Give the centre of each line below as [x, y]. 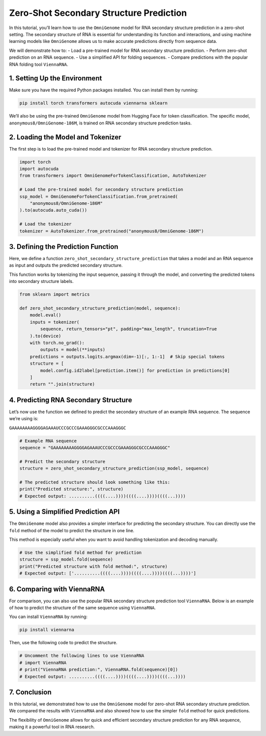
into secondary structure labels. [41, 281]
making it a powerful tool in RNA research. [52, 727]
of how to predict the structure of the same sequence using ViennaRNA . [83, 608]
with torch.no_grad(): [57, 343]
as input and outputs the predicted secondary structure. [66, 265]
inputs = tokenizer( [55, 322]
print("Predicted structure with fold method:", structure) [94, 566]
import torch [35, 162]
